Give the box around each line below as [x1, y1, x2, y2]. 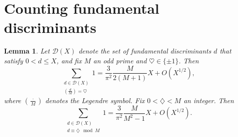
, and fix [56, 55, 82, 65]
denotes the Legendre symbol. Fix [45, 95, 145, 105]
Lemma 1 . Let [4, 46, 50, 56]
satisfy [4, 55, 23, 65]
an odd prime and [93, 55, 147, 65]
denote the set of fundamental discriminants [78, 46, 211, 56]
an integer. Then [183, 95, 234, 105]
